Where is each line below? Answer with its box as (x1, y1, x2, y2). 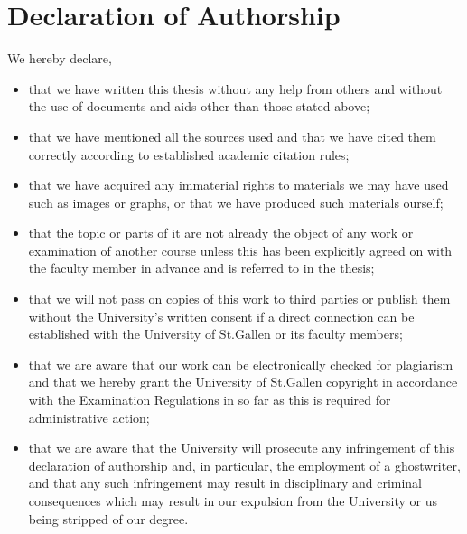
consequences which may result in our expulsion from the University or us (28, 492, 437, 510)
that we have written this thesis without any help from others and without (28, 79, 443, 98)
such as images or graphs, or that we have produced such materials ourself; (28, 192, 444, 211)
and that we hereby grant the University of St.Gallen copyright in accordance (28, 372, 458, 391)
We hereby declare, (7, 49, 112, 68)
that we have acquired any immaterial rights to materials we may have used (28, 175, 449, 194)
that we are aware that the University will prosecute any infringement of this (28, 438, 455, 457)
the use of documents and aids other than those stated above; (28, 97, 370, 116)
